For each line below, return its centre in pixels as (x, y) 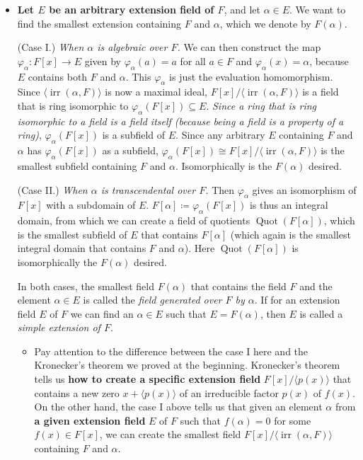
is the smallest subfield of (72, 234)
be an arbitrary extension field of (132, 9)
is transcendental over (148, 189)
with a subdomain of (91, 205)
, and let (242, 9)
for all (193, 61)
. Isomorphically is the (224, 165)
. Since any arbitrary (220, 135)
